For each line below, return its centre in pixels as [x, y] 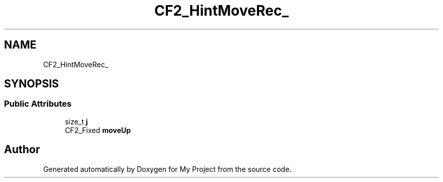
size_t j [76, 121]
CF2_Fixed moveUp [98, 130]
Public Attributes [38, 104]
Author [22, 150]
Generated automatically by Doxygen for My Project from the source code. [167, 169]
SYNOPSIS [32, 84]
